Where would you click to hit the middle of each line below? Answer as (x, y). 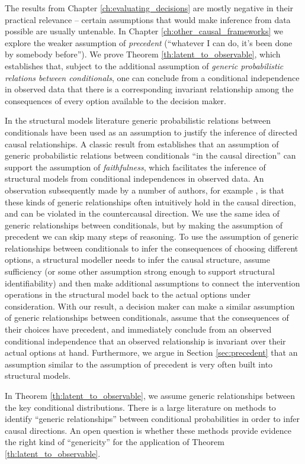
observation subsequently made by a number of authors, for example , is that (145, 190)
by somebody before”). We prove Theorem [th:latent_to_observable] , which (143, 54)
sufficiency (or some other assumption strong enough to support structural (140, 271)
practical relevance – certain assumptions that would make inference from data (148, 19)
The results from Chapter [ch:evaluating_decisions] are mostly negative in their (149, 8)
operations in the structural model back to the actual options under (128, 294)
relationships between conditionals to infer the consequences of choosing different (152, 248)
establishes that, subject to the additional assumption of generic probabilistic (144, 65)
